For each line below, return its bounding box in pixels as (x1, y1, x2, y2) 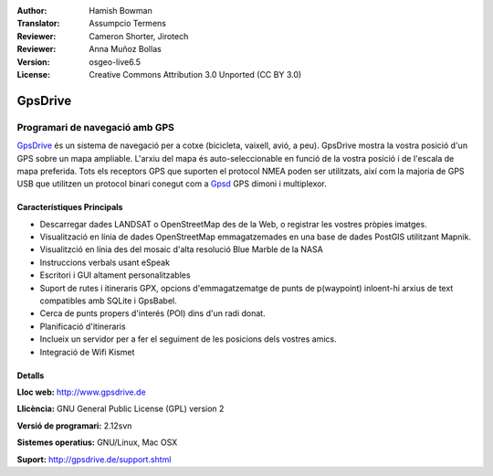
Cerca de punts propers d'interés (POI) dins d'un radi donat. (39, 308, 266, 319)
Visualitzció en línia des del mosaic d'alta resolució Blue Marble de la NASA (39, 244, 323, 255)
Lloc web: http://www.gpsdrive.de (16, 386, 146, 397)
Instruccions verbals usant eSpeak (39, 257, 171, 268)
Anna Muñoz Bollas (89, 44, 162, 55)
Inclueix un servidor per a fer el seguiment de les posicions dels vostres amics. (39, 333, 337, 344)
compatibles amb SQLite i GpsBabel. (39, 295, 177, 306)
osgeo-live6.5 (89, 56, 142, 68)
